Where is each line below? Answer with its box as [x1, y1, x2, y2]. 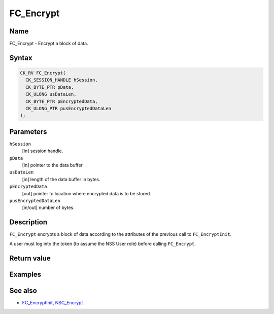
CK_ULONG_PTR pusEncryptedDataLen [25, 106, 112, 112]
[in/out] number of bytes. [22, 204, 75, 211]
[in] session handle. [22, 148, 63, 154]
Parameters [9, 127, 47, 136]
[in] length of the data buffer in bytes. [22, 176, 100, 182]
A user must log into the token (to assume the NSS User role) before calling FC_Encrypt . [9, 240, 196, 247]
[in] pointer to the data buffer [22, 162, 83, 168]
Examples [9, 270, 42, 278]
